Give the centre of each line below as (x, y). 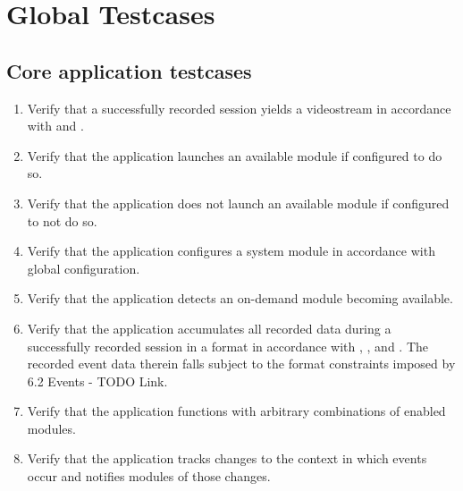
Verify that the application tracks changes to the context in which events (227, 458)
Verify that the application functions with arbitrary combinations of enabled (236, 411)
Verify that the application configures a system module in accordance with (231, 251)
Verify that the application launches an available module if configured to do (235, 155)
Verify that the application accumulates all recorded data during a (209, 328)
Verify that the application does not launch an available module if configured (238, 203)
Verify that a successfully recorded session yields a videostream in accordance (239, 108)
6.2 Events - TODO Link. (97, 381)
